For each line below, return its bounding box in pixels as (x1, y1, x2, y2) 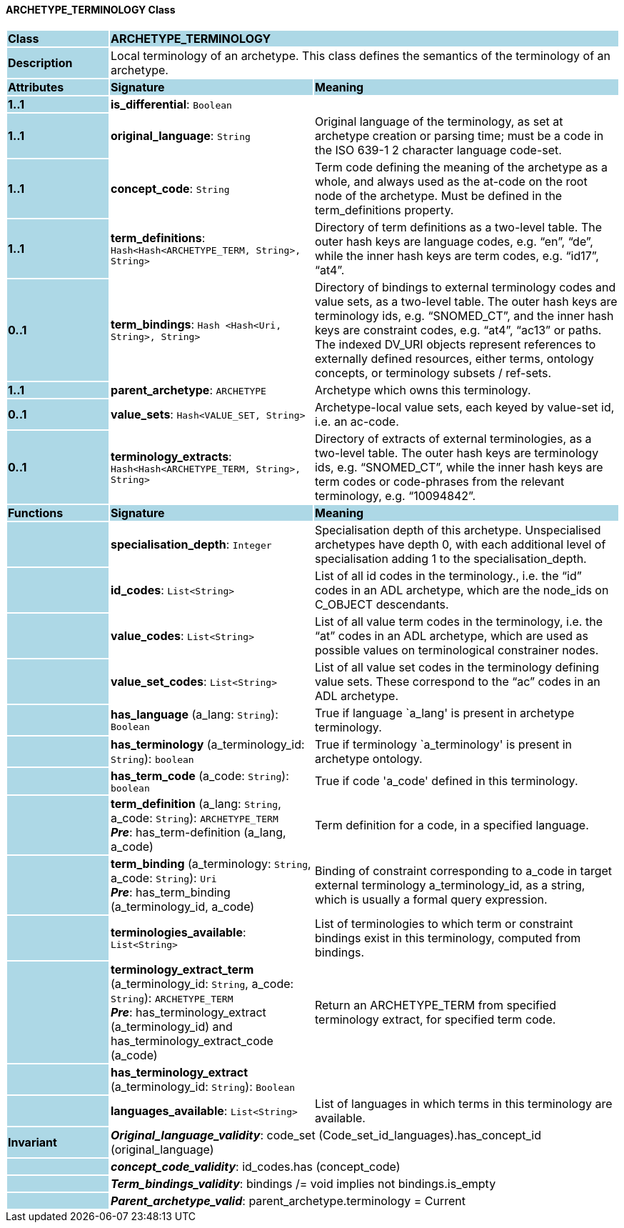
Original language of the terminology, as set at (314, 114, 563, 129)
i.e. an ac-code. (314, 414, 399, 429)
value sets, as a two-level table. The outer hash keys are (314, 294, 618, 309)
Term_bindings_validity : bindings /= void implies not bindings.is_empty (110, 1176, 496, 1191)
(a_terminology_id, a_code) (110, 899, 255, 914)
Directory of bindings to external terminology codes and (314, 279, 616, 294)
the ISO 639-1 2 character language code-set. (314, 142, 562, 157)
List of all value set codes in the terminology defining (314, 659, 599, 674)
